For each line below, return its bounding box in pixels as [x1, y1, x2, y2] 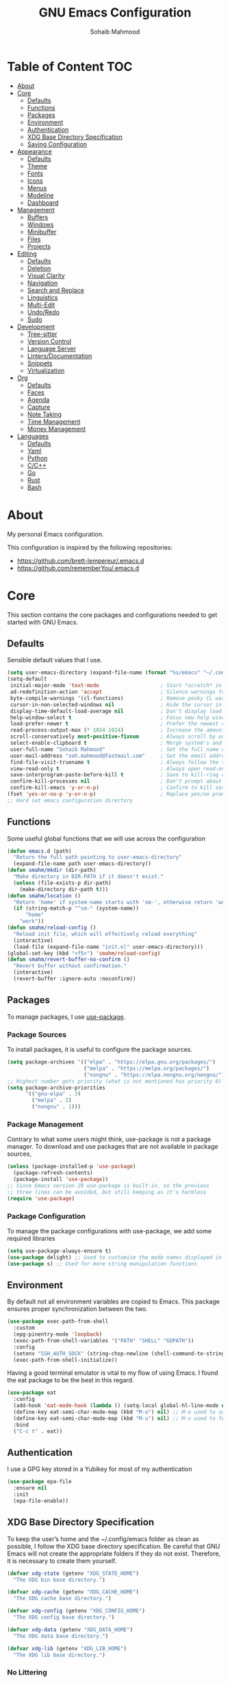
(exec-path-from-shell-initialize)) [13, 1356, 118, 1363]
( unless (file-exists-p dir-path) [13, 879, 112, 886]
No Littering [7, 1668, 48, 1677]
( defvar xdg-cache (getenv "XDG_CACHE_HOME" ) [7, 1588, 139, 1595]
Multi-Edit [27, 300, 55, 308]
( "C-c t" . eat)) [13, 1428, 63, 1435]
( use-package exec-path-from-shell [7, 1318, 109, 1325]
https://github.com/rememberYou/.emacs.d [16, 563, 140, 572]
